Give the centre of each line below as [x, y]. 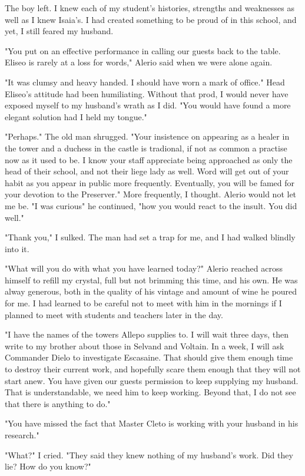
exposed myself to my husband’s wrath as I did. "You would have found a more [148, 105]
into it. [17, 248]
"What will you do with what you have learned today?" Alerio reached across [144, 268]
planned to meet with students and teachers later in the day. [114, 314]
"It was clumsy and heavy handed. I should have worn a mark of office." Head [145, 82]
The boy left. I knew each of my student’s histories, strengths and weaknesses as [150, 8]
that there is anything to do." [58, 403]
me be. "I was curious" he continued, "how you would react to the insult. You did [151, 205]
